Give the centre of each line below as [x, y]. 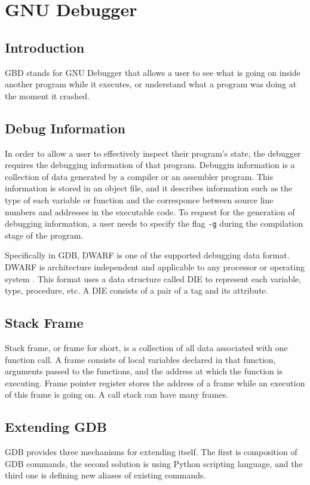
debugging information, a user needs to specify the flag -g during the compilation [154, 223]
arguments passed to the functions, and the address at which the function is [144, 371]
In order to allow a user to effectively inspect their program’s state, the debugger [153, 153]
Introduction [45, 47]
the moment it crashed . [47, 95]
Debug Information [65, 128]
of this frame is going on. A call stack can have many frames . [117, 394]
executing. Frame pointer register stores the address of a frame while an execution [155, 382]
